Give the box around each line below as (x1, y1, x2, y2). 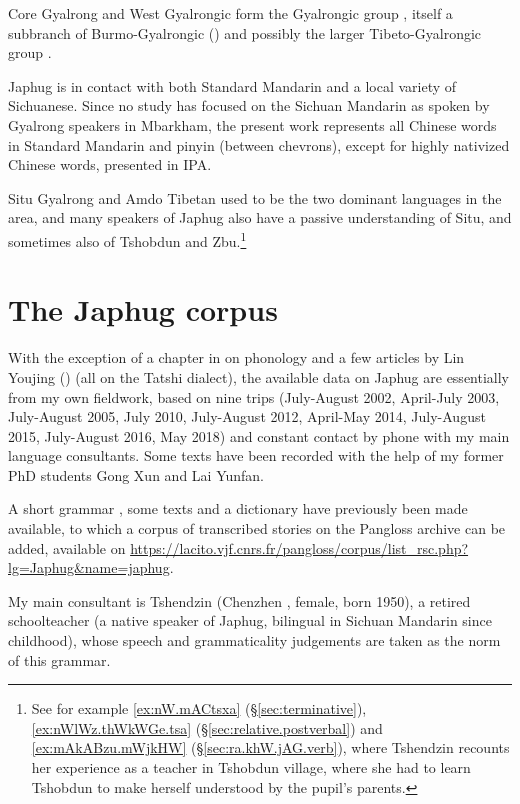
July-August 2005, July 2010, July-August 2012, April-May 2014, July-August (8, 406, 486, 427)
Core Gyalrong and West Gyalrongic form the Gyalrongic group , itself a (8, 3, 453, 23)
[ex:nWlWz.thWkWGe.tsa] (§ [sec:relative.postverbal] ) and (31, 717, 383, 738)
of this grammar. (8, 649, 111, 670)
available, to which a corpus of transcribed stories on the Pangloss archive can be (8, 518, 506, 539)
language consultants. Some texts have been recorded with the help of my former (8, 445, 504, 466)
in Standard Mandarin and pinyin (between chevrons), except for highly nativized (8, 134, 510, 155)
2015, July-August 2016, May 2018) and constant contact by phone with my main (8, 425, 510, 446)
